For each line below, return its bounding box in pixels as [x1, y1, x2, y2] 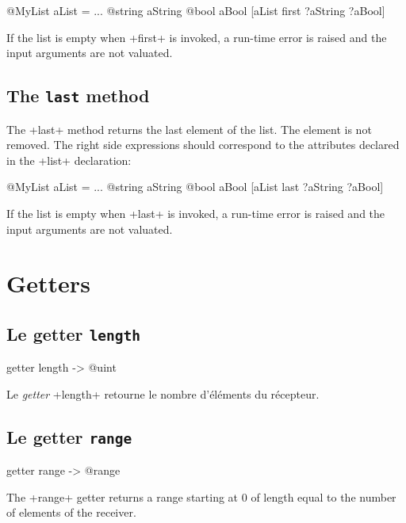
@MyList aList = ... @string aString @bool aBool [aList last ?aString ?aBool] [6, 178, 384, 195]
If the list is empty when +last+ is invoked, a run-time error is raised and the [6, 204, 385, 221]
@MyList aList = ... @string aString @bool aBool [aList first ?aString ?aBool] [6, 2, 385, 18]
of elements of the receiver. [6, 504, 136, 521]
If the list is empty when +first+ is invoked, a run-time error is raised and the [6, 29, 387, 45]
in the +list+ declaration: [6, 151, 132, 168]
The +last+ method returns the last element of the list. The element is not [6, 120, 372, 137]
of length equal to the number [251, 488, 396, 505]
